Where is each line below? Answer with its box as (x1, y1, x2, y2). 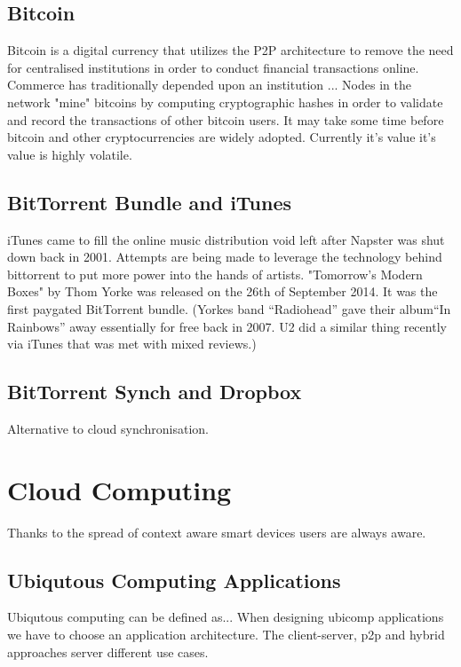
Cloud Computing (7, 471, 232, 507)
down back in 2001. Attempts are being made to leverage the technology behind (7, 247, 442, 266)
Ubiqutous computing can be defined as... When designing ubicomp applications (7, 608, 444, 626)
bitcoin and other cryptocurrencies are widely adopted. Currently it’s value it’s (7, 128, 436, 146)
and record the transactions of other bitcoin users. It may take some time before (7, 110, 444, 129)
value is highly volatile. (7, 145, 132, 163)
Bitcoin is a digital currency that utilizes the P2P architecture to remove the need (7, 41, 454, 59)
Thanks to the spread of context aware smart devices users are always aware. (7, 522, 426, 541)
